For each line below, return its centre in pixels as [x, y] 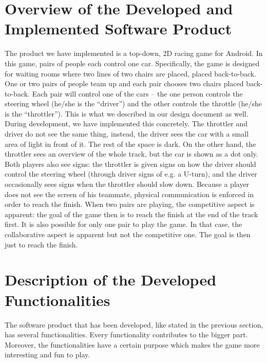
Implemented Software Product [118, 28]
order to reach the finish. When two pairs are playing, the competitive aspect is [130, 204]
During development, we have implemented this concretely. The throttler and [126, 123]
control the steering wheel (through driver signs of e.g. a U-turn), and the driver [131, 174]
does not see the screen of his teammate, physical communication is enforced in [129, 194]
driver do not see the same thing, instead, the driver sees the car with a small [127, 134]
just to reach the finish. [41, 244]
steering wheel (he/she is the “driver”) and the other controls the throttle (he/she [133, 103]
